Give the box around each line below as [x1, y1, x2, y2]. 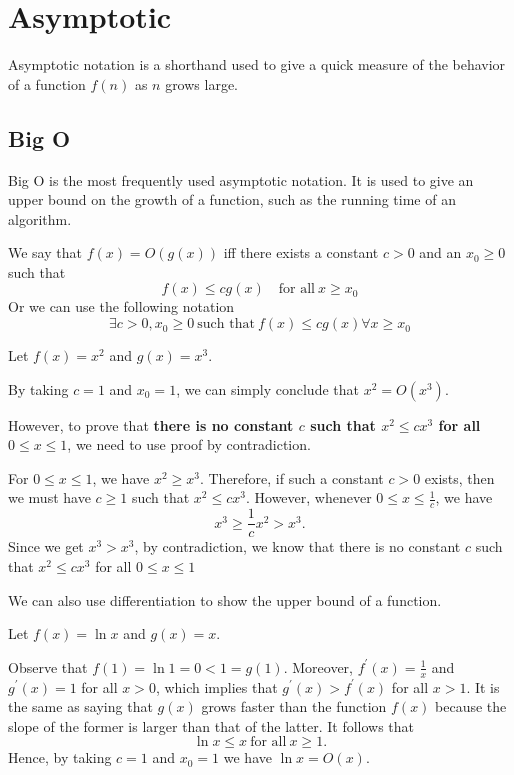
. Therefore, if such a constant [199, 467, 384, 488]
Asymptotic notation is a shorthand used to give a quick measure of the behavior [8, 54, 506, 75]
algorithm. [8, 208, 72, 229]
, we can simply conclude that [176, 378, 359, 399]
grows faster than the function [201, 696, 387, 717]
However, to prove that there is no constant [8, 414, 294, 435]
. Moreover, [283, 656, 353, 677]
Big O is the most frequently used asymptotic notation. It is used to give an [8, 169, 474, 190]
